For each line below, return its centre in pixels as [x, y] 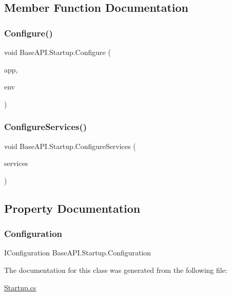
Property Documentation [72, 208]
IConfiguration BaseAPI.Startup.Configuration [78, 253]
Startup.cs [20, 287]
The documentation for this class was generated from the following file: [116, 270]
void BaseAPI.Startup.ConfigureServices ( [70, 146]
